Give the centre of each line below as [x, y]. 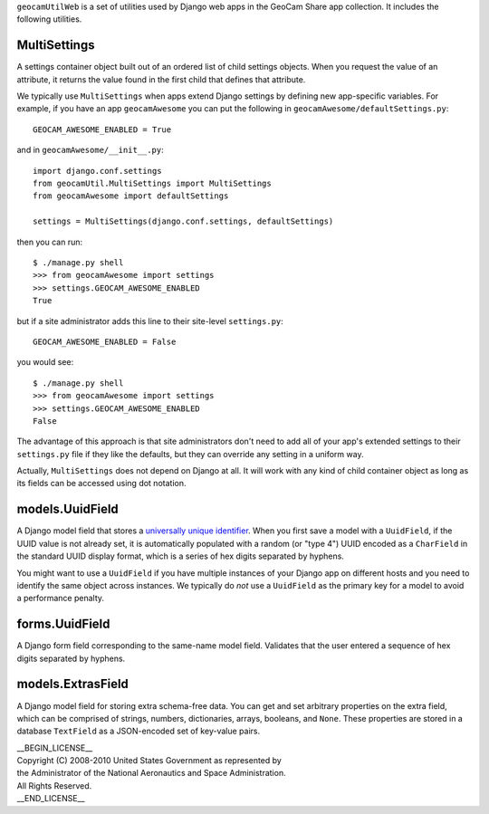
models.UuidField [68, 509]
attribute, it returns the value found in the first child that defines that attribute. [161, 79]
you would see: [45, 362]
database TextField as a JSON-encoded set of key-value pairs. [139, 731]
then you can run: [50, 242]
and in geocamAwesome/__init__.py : [91, 150]
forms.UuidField [63, 624]
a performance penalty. [60, 599]
